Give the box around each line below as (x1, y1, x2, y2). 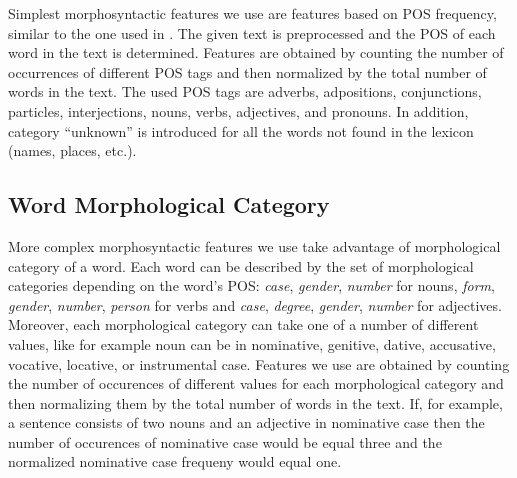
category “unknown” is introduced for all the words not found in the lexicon (8, 120, 474, 141)
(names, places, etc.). (8, 140, 137, 161)
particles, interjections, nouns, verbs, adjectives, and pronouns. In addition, (8, 100, 469, 121)
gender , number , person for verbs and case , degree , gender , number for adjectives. (8, 294, 502, 315)
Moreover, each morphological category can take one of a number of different (8, 314, 479, 335)
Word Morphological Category (8, 189, 330, 220)
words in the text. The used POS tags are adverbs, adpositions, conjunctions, (8, 81, 482, 102)
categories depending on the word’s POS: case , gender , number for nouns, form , (8, 275, 495, 296)
